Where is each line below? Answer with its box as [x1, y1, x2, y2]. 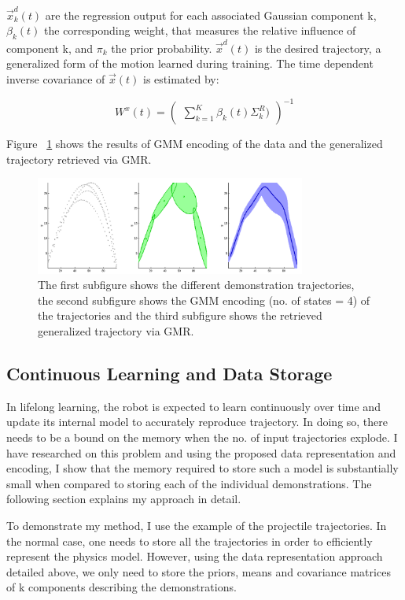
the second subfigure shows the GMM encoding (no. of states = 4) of [38, 291, 370, 308]
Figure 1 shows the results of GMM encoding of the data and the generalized [6, 135, 383, 152]
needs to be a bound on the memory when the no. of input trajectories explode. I [6, 429, 398, 446]
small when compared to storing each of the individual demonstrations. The [6, 475, 372, 491]
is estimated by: [143, 71, 219, 87]
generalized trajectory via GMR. [38, 323, 194, 339]
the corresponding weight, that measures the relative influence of [44, 22, 356, 39]
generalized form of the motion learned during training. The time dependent [6, 55, 374, 72]
